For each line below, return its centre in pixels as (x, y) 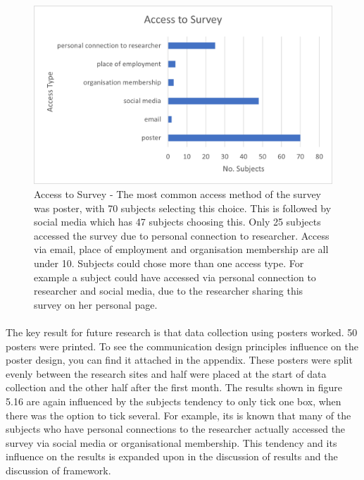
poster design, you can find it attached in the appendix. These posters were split (179, 360)
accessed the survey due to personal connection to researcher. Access (182, 235)
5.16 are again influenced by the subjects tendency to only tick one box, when (174, 401)
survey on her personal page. (96, 304)
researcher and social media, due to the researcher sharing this (169, 291)
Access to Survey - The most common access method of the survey (177, 194)
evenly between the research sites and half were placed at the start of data (166, 373)
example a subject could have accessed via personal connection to (175, 277)
